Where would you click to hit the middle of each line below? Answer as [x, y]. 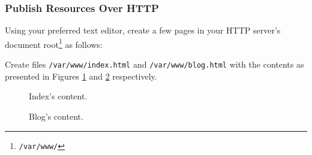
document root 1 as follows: [54, 43]
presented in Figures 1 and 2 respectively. [81, 76]
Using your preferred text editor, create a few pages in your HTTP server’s [143, 30]
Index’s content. [58, 96]
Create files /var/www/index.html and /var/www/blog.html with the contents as [154, 64]
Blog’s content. [56, 116]
